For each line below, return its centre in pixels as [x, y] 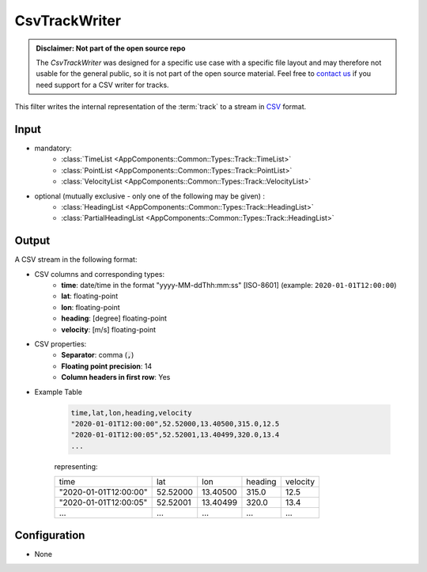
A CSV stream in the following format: [76, 259]
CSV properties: [60, 344]
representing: [76, 466]
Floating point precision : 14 [107, 366]
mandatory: [53, 148]
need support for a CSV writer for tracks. [102, 85]
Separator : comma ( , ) [98, 355]
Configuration [50, 535]
